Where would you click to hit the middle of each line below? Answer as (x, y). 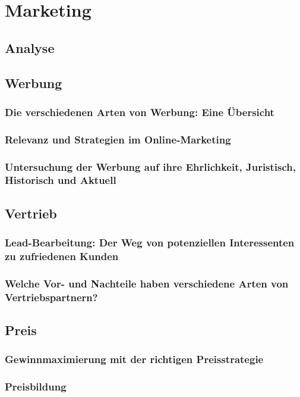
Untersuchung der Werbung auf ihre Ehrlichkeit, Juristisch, (151, 166)
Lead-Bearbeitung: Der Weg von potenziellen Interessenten (150, 243)
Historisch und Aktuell (61, 180)
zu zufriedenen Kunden (62, 256)
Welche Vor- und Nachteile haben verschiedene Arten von (147, 283)
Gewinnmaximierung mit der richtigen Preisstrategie (134, 359)
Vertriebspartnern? (51, 297)
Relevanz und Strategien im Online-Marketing (118, 139)
